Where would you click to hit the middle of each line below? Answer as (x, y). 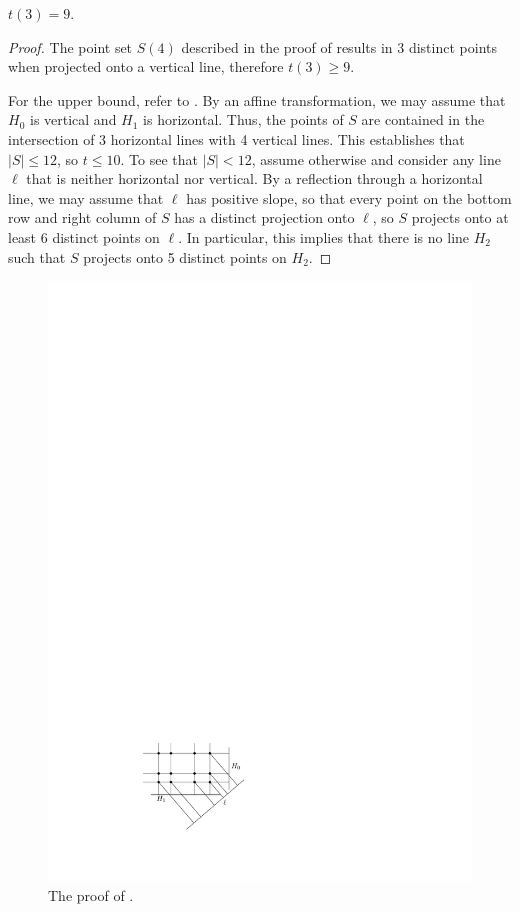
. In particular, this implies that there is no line (324, 236)
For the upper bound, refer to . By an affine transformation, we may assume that (257, 99)
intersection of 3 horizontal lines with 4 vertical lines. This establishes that (236, 138)
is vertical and (73, 119)
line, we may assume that (86, 197)
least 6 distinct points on (84, 236)
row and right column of (82, 217)
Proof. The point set (70, 46)
